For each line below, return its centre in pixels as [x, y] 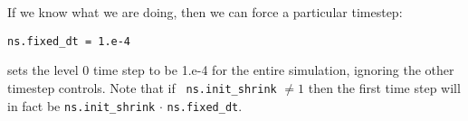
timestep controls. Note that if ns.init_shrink [142, 87]
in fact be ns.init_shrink [81, 105]
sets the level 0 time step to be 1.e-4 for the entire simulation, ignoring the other [231, 70]
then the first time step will [384, 87]
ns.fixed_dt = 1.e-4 [69, 41]
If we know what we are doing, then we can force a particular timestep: [205, 12]
